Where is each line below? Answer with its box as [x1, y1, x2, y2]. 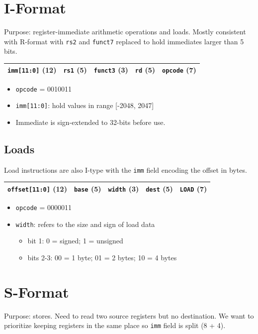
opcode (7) [162, 65, 196, 75]
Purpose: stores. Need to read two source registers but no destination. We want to [4, 310, 254, 321]
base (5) [74, 183, 101, 194]
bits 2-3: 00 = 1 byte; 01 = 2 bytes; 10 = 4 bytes [27, 252, 177, 262]
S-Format [4, 281, 69, 302]
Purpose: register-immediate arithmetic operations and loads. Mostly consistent [4, 26, 246, 37]
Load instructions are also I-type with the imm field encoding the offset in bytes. [4, 164, 247, 175]
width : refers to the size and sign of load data [15, 219, 155, 229]
